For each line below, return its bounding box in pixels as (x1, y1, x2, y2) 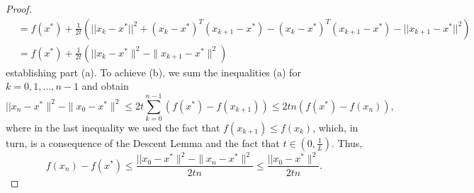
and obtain (81, 78, 129, 93)
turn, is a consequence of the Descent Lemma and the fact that (6, 135, 280, 150)
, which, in (312, 119, 359, 134)
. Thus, (331, 135, 363, 150)
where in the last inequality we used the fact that (6, 119, 220, 134)
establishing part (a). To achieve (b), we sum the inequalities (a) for (6, 64, 301, 79)
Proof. (6, 1, 32, 16)
